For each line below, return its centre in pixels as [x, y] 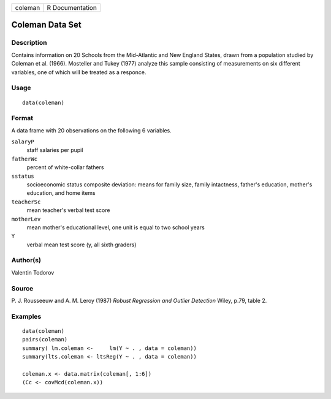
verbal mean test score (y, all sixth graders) [82, 245]
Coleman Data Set [47, 25]
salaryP [23, 142]
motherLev [26, 219]
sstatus [23, 176]
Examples [26, 316]
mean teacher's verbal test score [68, 210]
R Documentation [72, 8]
